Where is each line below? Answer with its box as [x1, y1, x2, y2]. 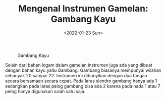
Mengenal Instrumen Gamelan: [18, 3, 149, 14]
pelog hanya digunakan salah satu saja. [5, 88, 86, 94]
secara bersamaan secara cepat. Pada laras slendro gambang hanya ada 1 [5, 78, 157, 84]
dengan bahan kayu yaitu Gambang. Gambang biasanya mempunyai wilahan [5, 67, 162, 73]
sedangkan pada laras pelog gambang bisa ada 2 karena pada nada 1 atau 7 [5, 83, 161, 89]
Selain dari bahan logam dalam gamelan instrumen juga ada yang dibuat [5, 62, 153, 68]
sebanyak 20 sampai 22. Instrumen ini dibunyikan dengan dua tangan [5, 72, 148, 78]
